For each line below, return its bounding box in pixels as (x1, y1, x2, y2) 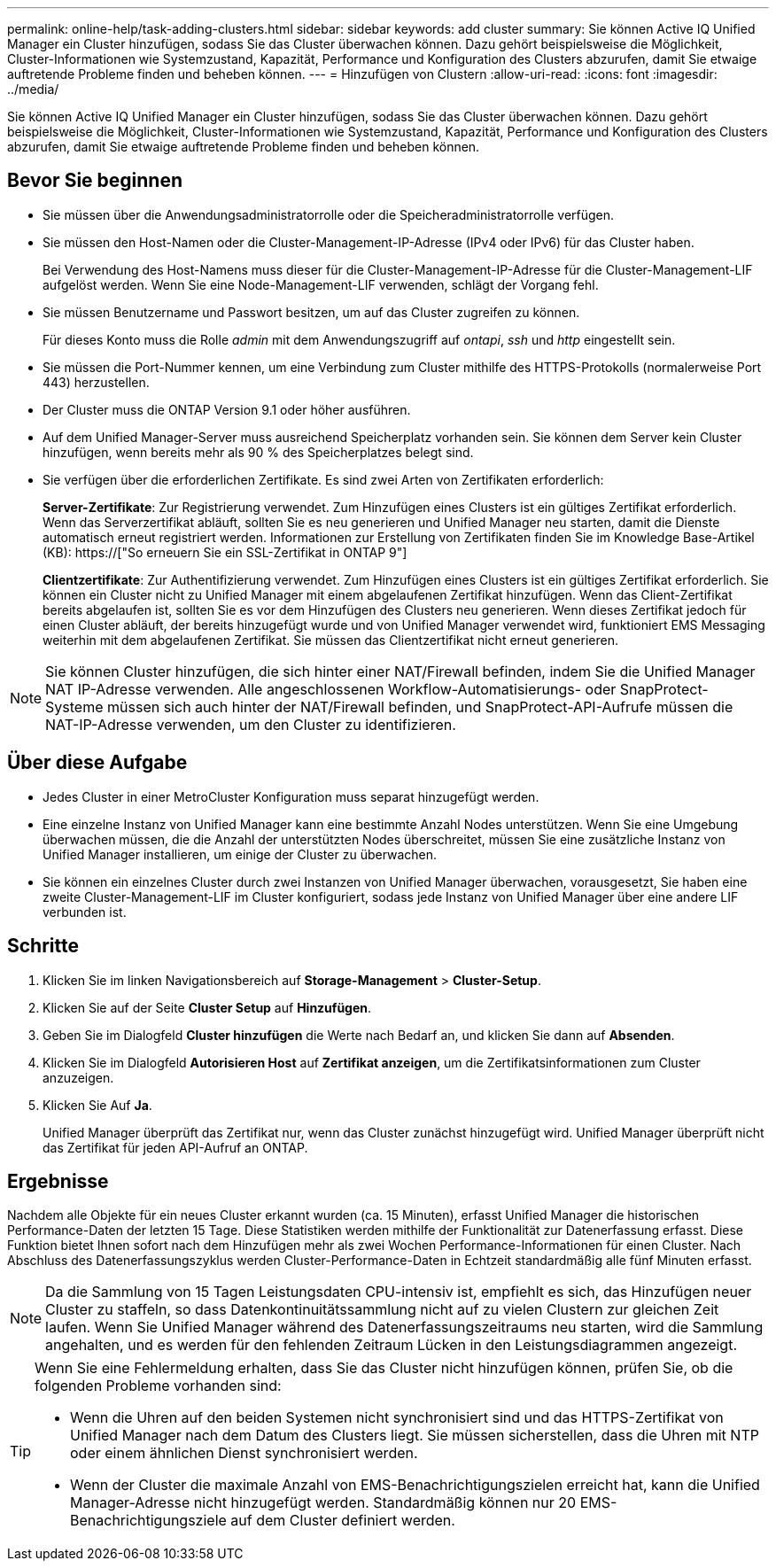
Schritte (7, 935, 79, 958)
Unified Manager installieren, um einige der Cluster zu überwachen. (43, 846, 438, 862)
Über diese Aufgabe (7, 751, 188, 774)
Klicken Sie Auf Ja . (43, 1097, 152, 1113)
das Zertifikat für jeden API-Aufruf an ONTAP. (43, 1139, 308, 1155)
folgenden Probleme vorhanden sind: (35, 1377, 282, 1395)
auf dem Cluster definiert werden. (230, 1511, 455, 1530)
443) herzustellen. (43, 374, 150, 390)
